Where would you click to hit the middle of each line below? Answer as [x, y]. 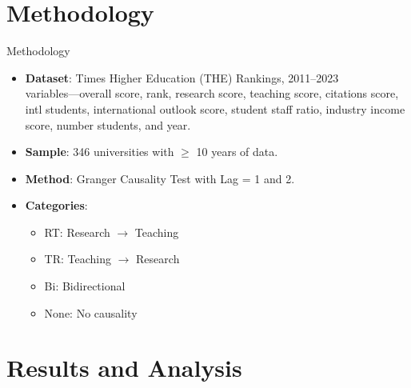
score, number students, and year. [108, 124]
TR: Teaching [78, 259]
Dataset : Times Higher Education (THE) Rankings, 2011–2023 [182, 77]
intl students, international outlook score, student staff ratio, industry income [215, 108]
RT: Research [77, 232]
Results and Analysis [124, 368]
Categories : [56, 205]
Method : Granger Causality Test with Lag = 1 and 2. [160, 178]
